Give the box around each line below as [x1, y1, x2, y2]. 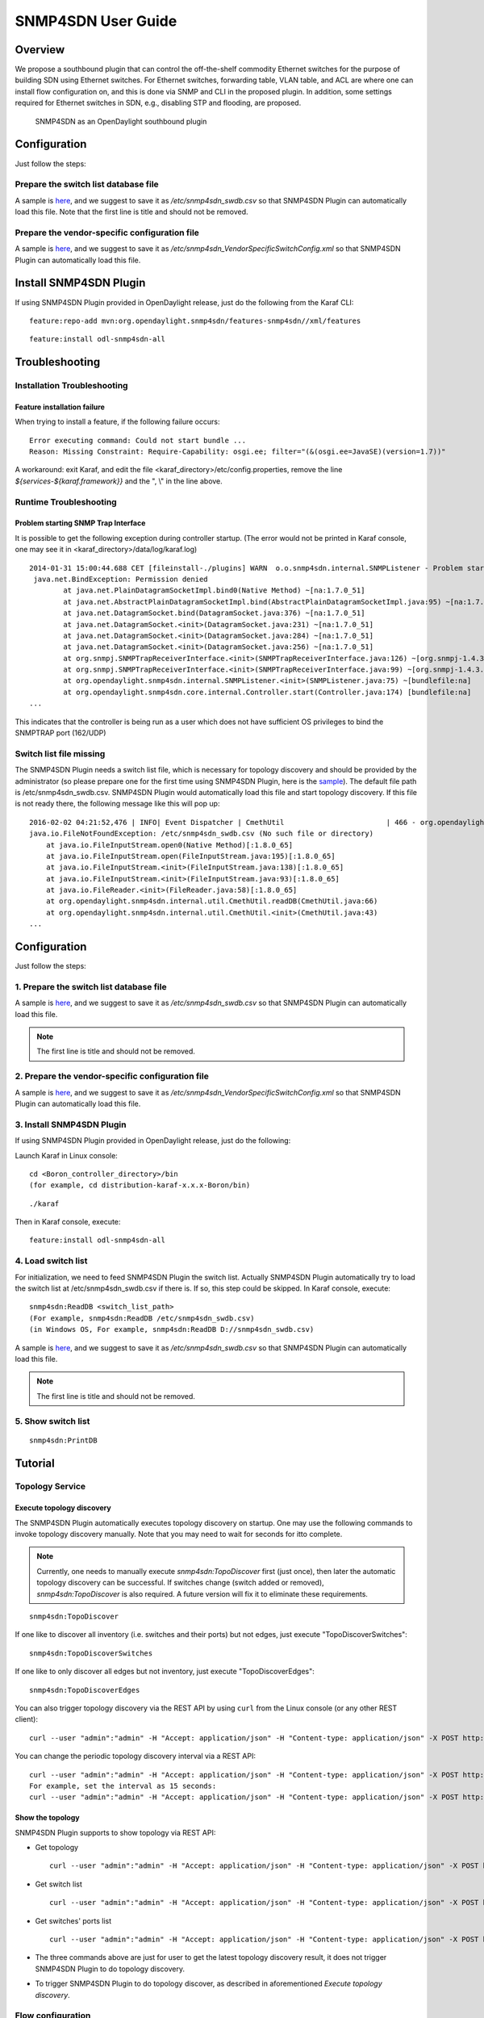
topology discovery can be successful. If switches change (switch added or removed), [36, 1578, 324, 1588]
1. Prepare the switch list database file [15, 981, 167, 992]
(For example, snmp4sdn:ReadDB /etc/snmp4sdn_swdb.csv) [29, 1313, 255, 1323]
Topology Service [15, 1481, 86, 1493]
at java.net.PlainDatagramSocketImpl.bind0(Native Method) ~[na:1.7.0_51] [63, 586, 365, 595]
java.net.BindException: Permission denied [33, 574, 209, 584]
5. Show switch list [15, 1415, 90, 1426]
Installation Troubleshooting [15, 380, 128, 391]
